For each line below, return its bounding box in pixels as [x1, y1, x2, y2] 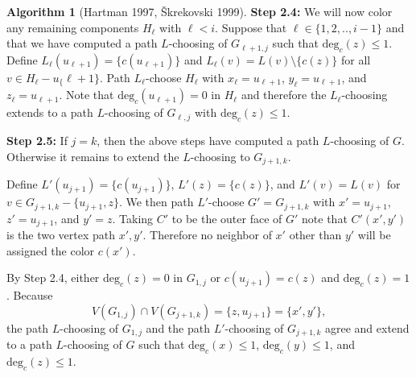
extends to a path [6, 104, 93, 121]
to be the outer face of [171, 209, 282, 226]
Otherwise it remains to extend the [6, 147, 179, 164]
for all [340, 51, 371, 68]
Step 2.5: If [6, 132, 68, 149]
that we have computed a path [6, 35, 158, 52]
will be [357, 226, 391, 243]
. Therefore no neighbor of [142, 226, 272, 243]
